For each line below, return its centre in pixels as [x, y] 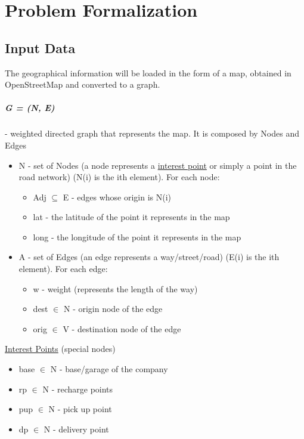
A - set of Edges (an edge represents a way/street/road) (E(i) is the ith [149, 257]
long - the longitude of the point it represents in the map [137, 236]
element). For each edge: [63, 269]
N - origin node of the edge [113, 309]
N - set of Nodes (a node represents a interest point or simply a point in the [158, 165]
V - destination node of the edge [122, 328]
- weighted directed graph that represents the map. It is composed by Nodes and [152, 133]
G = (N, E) [30, 108]
